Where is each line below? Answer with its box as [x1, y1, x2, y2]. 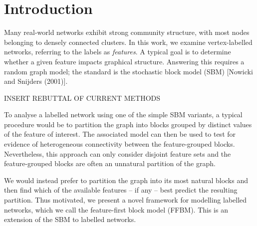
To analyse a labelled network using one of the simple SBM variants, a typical [4, 109, 243, 120]
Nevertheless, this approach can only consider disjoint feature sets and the [4, 148, 231, 159]
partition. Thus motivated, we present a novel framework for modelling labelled [4, 195, 247, 205]
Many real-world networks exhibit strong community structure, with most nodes [4, 27, 250, 37]
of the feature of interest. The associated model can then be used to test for [4, 129, 236, 139]
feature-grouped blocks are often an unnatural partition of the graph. [4, 158, 216, 169]
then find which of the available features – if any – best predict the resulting [4, 185, 238, 195]
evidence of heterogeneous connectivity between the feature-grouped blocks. [4, 139, 235, 149]
